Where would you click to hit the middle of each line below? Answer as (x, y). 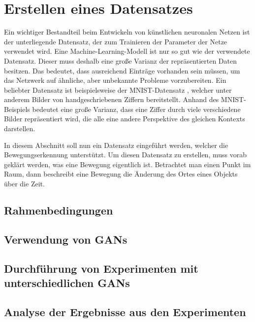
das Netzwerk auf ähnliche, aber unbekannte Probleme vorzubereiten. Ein (115, 80)
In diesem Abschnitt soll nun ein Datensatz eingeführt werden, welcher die (116, 145)
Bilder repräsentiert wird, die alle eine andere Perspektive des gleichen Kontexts (125, 119)
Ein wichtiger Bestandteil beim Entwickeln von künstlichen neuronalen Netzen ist (127, 32)
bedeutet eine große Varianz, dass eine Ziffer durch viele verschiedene (136, 109)
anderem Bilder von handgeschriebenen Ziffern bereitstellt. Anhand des (112, 99)
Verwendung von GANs (66, 239)
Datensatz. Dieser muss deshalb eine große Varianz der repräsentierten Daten (121, 60)
